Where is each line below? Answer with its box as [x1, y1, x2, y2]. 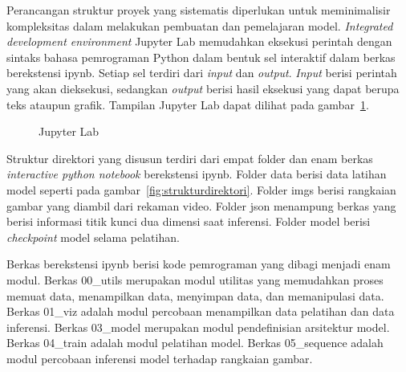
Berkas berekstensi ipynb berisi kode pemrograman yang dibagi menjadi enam [6, 255, 391, 272]
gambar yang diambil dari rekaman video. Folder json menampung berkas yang [6, 197, 396, 214]
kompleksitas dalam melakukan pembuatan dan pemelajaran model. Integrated [6, 17, 393, 34]
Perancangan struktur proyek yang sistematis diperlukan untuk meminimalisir [6, 2, 391, 18]
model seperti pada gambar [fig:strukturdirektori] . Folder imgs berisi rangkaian [6, 181, 396, 198]
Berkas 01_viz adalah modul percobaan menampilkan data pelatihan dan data [6, 303, 395, 320]
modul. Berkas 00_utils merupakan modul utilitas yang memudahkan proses [6, 271, 384, 288]
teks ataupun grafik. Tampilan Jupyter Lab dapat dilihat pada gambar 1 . [6, 96, 369, 112]
